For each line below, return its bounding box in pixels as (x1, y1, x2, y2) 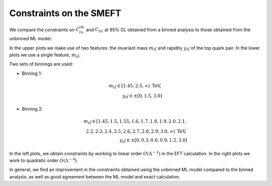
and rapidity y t (158, 45, 188, 52)
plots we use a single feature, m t (9, 52, 78, 59)
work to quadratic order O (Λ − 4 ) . (9, 157, 78, 163)
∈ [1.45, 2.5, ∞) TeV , (117, 83, 161, 88)
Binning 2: (22, 106, 43, 112)
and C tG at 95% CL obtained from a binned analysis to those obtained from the (86, 27, 251, 34)
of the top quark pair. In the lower (190, 45, 260, 51)
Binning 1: (22, 70, 42, 76)
